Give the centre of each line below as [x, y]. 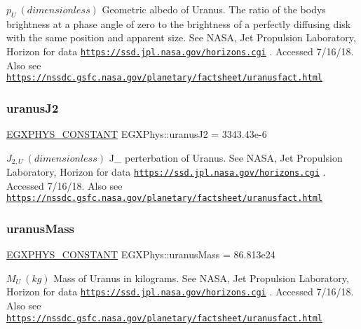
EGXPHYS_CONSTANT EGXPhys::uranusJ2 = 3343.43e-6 [137, 134]
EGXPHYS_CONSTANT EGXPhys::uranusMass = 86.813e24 [141, 254]
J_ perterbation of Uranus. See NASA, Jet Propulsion [226, 157]
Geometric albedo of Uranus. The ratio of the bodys [214, 9]
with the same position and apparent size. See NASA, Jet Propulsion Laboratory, [181, 37]
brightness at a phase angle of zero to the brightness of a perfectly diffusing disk [179, 23]
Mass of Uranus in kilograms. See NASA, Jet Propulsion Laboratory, [201, 278]
